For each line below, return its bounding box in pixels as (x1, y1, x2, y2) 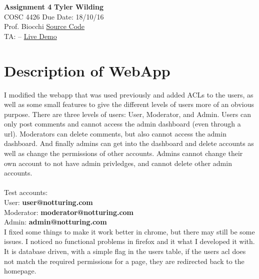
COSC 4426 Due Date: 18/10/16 (4, 11, 104, 21)
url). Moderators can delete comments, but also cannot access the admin (4, 128, 226, 138)
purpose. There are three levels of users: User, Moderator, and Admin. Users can (4, 108, 251, 119)
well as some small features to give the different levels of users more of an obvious (4, 99, 254, 109)
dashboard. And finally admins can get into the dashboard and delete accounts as (4, 138, 254, 148)
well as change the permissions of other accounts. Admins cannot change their (4, 148, 243, 158)
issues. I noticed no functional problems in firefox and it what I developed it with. (4, 236, 255, 246)
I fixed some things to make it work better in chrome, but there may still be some (4, 226, 255, 236)
